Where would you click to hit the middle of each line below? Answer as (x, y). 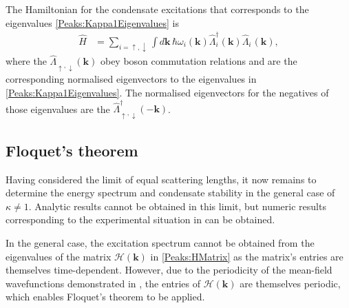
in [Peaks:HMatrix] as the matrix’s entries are (247, 256)
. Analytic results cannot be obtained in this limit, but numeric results (177, 206)
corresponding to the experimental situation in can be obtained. (140, 219)
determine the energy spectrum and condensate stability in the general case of (170, 193)
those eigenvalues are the (58, 109)
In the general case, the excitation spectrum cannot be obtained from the (160, 242)
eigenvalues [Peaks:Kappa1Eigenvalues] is (92, 22)
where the (26, 61)
